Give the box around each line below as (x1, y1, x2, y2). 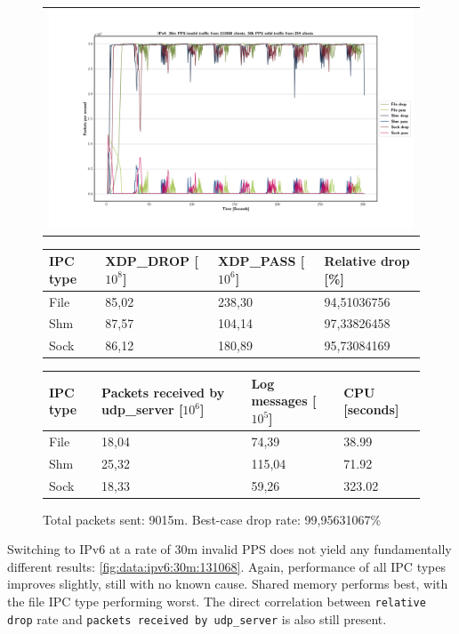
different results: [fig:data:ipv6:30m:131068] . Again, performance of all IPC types (7, 557, 446, 575)
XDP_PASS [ (218, 252, 305, 270)
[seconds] (343, 400, 399, 419)
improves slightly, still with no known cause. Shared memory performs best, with (7, 574, 448, 593)
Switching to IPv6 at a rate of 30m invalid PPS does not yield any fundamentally (7, 540, 452, 558)
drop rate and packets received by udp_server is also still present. (7, 609, 387, 628)
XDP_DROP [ (105, 252, 198, 270)
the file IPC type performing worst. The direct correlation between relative (7, 592, 426, 611)
